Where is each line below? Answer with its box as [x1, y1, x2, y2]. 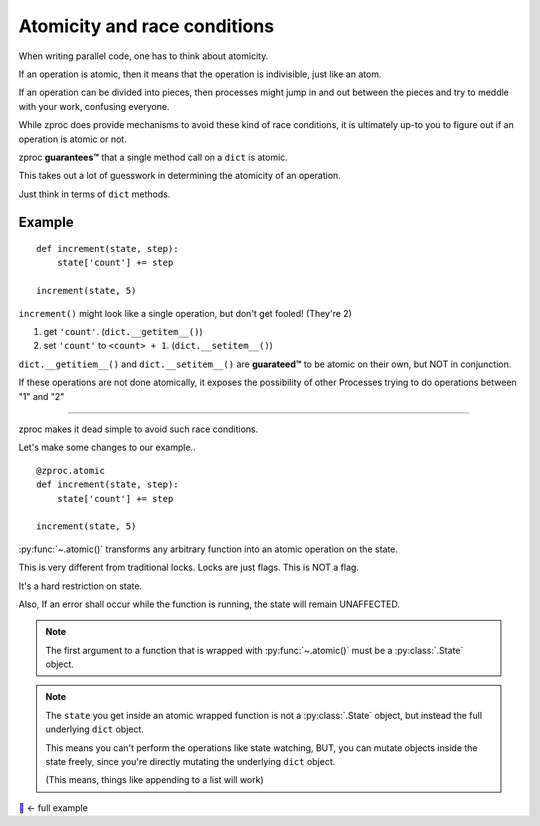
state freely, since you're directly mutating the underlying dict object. [45, 756, 336, 768]
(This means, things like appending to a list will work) [45, 774, 264, 786]
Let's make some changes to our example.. [18, 441, 196, 454]
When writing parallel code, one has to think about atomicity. [18, 50, 269, 62]
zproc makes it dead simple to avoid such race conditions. [18, 423, 259, 435]
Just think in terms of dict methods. [18, 188, 171, 200]
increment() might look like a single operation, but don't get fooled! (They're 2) [18, 307, 352, 319]
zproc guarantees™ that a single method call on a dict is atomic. [18, 151, 289, 163]
